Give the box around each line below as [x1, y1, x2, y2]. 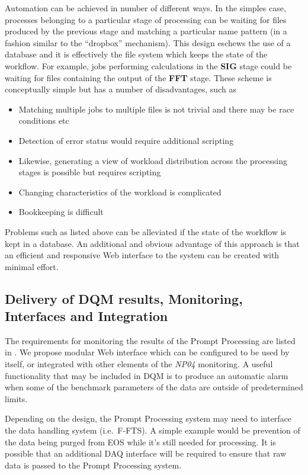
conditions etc [18, 114, 69, 127]
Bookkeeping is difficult [18, 206, 104, 218]
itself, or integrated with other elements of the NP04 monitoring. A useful [5, 358, 273, 370]
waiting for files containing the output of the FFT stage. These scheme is [5, 71, 272, 84]
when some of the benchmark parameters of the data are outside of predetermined [5, 381, 303, 393]
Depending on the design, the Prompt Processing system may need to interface [5, 412, 292, 425]
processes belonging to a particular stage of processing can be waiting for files [5, 13, 287, 25]
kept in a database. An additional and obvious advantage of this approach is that [5, 237, 300, 249]
